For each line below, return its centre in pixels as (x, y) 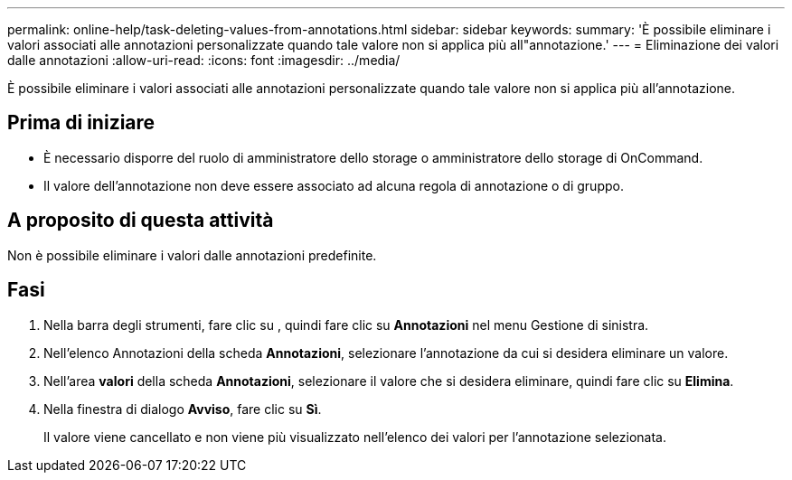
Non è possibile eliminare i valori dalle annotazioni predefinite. (192, 255)
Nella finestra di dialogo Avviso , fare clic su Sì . (183, 409)
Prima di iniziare (81, 123)
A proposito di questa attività (141, 221)
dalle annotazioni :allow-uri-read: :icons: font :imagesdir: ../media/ (204, 60)
